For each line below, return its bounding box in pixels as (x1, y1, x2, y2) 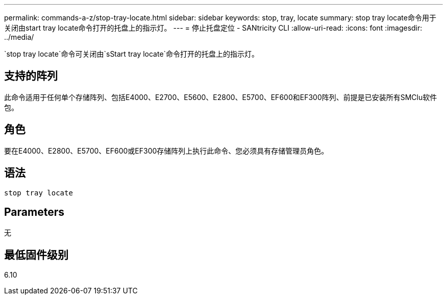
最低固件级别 (4, 248, 68, 261)
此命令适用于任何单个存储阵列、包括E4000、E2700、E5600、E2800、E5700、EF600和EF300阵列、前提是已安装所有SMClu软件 (4, 92, 437, 102)
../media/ (4, 33, 34, 41)
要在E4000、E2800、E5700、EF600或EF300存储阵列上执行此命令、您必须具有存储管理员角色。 (4, 146, 329, 155)
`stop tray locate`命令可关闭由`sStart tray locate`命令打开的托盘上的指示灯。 (4, 49, 259, 58)
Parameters (4, 205, 64, 218)
